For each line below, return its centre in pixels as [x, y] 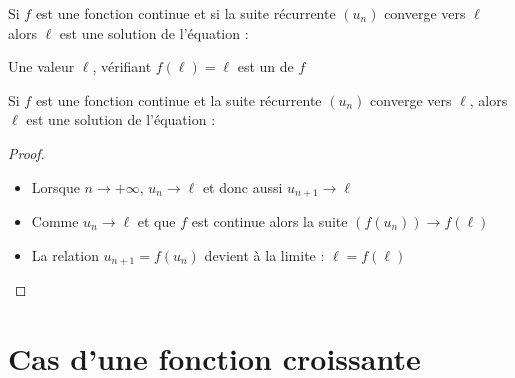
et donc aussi [242, 186]
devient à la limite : [264, 254]
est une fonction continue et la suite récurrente [178, 99]
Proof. [26, 152]
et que [156, 221]
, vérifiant [122, 66]
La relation [65, 254]
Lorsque [55, 186]
